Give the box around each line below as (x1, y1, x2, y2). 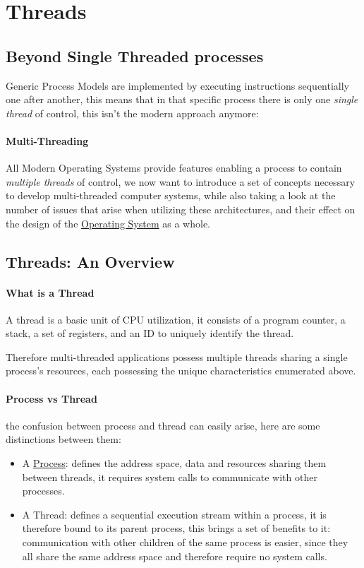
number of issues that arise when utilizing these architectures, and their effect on (6, 201, 356, 216)
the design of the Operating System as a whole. (6, 215, 210, 230)
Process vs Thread (6, 391, 97, 406)
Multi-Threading (6, 133, 89, 148)
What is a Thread (6, 285, 95, 300)
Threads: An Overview (6, 250, 175, 272)
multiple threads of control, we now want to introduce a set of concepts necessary (6, 174, 356, 189)
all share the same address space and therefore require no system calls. (22, 548, 327, 563)
